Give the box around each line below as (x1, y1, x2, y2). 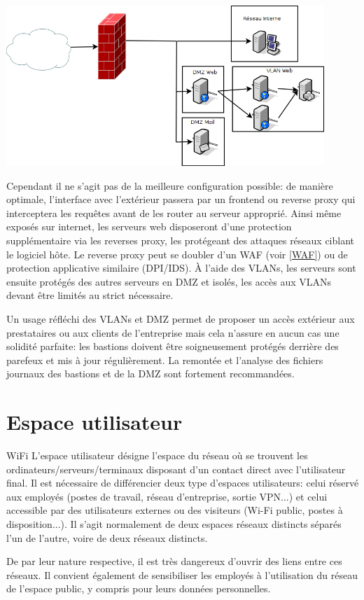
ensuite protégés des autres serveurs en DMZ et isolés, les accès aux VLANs (6, 274, 332, 288)
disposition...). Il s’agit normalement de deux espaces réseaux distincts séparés (6, 517, 342, 531)
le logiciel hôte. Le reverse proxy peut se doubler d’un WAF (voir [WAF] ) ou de (6, 246, 348, 261)
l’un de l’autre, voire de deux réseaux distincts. (6, 530, 208, 545)
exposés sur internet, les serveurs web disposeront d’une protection (6, 219, 292, 234)
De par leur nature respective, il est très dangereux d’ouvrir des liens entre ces (6, 554, 342, 568)
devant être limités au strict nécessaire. (6, 288, 174, 302)
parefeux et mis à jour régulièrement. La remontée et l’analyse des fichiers (6, 352, 323, 367)
